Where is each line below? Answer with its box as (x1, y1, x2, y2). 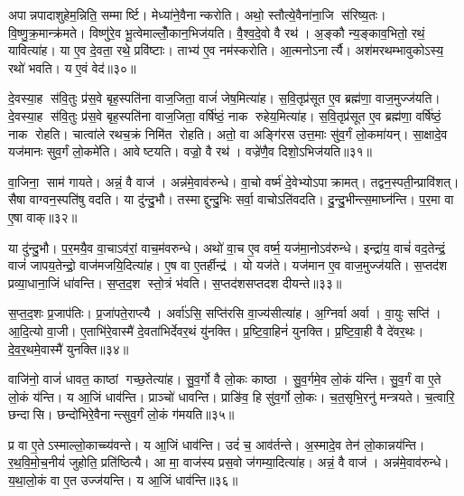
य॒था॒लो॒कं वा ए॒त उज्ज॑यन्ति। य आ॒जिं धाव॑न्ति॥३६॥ (8, 471, 238, 490)
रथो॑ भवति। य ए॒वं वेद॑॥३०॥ (8, 58, 136, 77)
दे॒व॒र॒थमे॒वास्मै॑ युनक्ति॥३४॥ (8, 339, 129, 358)
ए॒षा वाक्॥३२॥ (8, 207, 78, 226)
